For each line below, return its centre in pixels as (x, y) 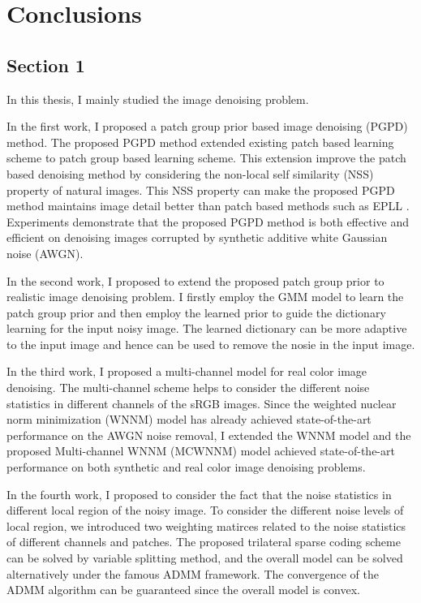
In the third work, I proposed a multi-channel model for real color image (187, 371)
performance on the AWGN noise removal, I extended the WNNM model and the (209, 435)
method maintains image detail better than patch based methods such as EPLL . (208, 206)
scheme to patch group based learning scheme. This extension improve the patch (206, 158)
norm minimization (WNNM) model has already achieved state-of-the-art (189, 419)
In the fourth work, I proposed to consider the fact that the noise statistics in (199, 494)
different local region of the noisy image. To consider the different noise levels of (205, 510)
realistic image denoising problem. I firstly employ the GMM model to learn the (205, 297)
